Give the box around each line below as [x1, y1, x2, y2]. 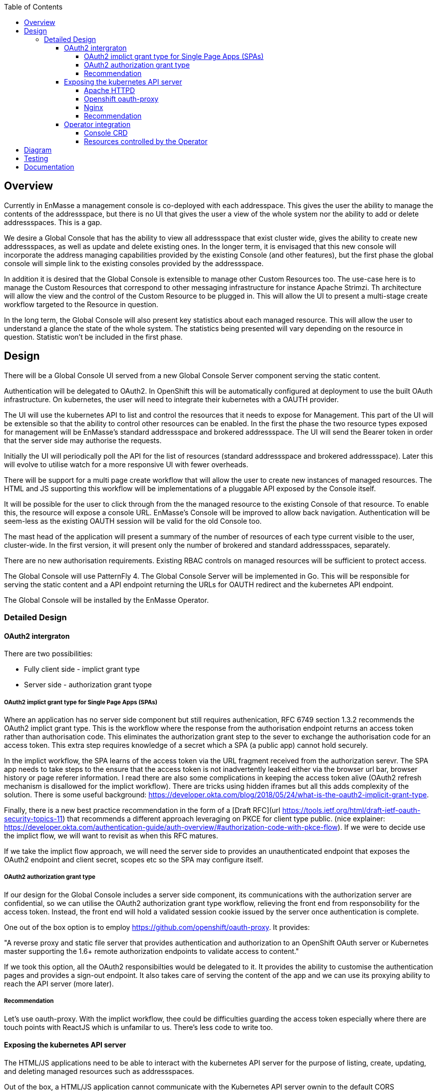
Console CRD [84, 129, 128, 137]
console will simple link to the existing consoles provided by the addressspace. [4, 259, 264, 268]
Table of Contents [4, 3, 63, 11]
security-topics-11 [4, 814, 63, 823]
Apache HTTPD [84, 86, 135, 95]
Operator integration [64, 120, 131, 129]
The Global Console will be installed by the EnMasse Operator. [4, 595, 209, 604]
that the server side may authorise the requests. [4, 436, 162, 445]
